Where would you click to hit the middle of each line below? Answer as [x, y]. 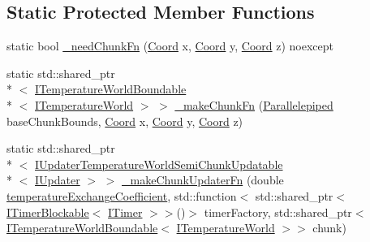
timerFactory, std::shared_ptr [278, 212]
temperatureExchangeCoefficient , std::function [122, 195]
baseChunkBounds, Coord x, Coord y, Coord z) [125, 121]
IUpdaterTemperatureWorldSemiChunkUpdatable [159, 164]
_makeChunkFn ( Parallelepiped [254, 104]
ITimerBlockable [48, 212]
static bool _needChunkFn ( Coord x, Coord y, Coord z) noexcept [170, 46]
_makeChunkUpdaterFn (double [203, 180]
